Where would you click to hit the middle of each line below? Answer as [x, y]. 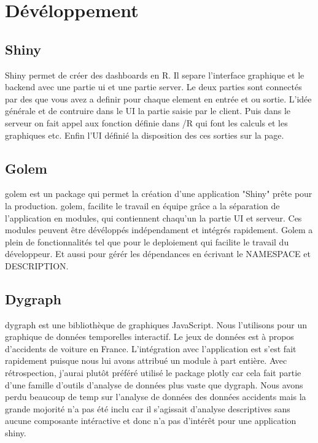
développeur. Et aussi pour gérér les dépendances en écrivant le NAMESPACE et [158, 254]
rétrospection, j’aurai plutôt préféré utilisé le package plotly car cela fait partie [153, 373]
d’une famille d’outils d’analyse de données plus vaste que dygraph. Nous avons [154, 384]
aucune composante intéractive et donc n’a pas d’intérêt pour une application [151, 421]
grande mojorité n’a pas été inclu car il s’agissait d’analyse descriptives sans [148, 408]
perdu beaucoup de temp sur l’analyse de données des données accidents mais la [156, 397]
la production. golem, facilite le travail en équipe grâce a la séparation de [142, 205]
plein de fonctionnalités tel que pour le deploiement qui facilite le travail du [147, 241]
